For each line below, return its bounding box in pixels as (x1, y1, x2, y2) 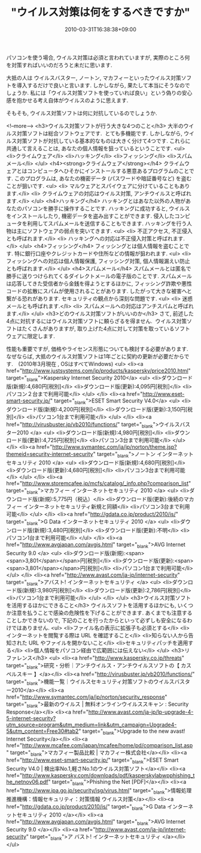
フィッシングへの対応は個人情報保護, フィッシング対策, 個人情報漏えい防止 (6, 257, 190, 264)
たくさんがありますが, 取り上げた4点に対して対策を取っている (22, 325, 175, 332)
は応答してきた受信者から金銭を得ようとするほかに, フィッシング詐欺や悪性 (6, 280, 193, 287)
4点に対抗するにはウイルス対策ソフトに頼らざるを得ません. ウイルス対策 (6, 317, 187, 324)
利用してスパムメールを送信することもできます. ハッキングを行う (26, 220, 187, 227)
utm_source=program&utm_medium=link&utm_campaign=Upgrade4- (6, 721, 177, 728)
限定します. (26, 332, 56, 339)
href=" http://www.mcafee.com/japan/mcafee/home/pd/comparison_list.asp (6, 741, 193, 748)
